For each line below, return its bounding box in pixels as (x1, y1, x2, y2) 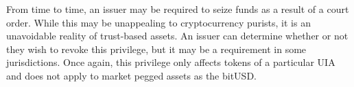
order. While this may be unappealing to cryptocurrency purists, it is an (6, 15, 311, 29)
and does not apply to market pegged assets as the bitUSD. (6, 68, 257, 82)
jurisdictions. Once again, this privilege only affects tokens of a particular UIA (6, 55, 335, 69)
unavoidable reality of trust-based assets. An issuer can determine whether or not (6, 29, 349, 43)
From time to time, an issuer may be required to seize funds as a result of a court (6, 2, 349, 16)
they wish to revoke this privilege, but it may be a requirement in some (6, 41, 307, 56)
